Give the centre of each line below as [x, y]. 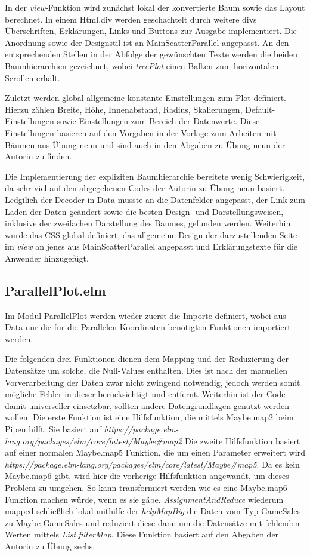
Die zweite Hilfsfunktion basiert [243, 440]
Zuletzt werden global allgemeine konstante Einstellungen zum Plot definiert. [145, 98]
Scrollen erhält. [32, 77]
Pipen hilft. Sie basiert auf [53, 429]
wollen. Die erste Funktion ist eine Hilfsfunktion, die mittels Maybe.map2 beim [149, 417]
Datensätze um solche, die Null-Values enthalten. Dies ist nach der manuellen [146, 371]
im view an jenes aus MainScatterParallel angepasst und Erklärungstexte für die [151, 246]
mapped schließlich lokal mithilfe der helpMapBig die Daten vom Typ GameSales [153, 511]
